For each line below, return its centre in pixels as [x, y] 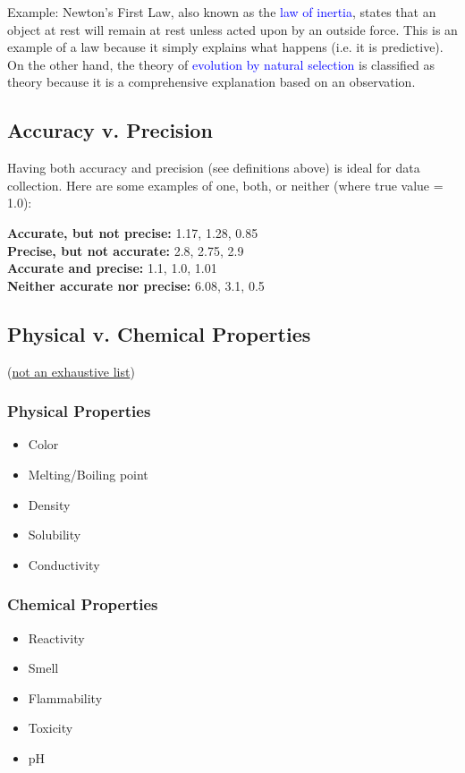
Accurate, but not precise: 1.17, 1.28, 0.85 [133, 232]
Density [49, 504]
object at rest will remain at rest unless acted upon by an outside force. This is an [232, 29]
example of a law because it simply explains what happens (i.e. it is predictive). [225, 47]
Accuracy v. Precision [110, 130]
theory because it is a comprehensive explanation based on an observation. [211, 82]
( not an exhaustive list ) [71, 371]
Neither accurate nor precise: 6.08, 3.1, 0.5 [136, 285]
